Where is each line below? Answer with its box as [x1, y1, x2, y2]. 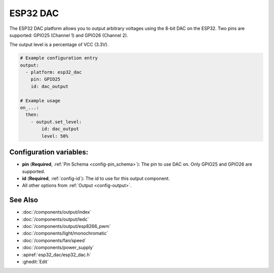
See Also [9, 196, 38, 205]
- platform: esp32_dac [25, 69, 82, 75]
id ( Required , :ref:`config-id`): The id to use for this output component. [22, 175, 170, 181]
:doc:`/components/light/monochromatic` [22, 230, 109, 237]
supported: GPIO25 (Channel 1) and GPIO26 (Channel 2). [9, 32, 128, 38]
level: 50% [41, 133, 68, 139]
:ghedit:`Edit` [22, 258, 49, 264]
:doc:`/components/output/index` [22, 209, 91, 215]
